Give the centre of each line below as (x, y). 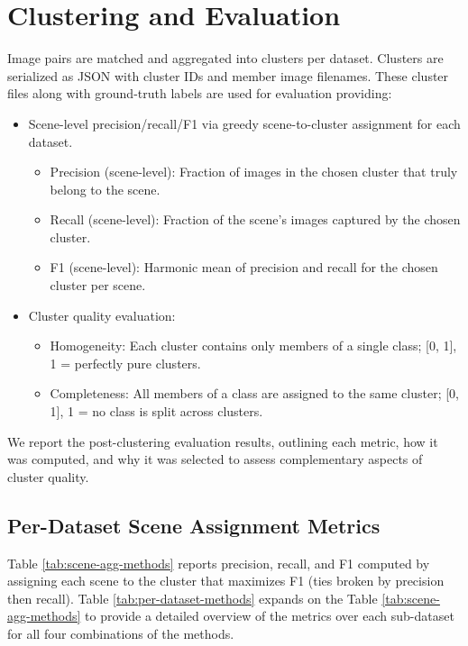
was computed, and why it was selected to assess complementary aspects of (215, 459)
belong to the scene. (105, 189)
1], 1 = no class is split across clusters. (156, 411)
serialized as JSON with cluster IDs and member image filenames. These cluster (228, 75)
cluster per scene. (98, 285)
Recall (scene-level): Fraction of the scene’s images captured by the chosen (255, 219)
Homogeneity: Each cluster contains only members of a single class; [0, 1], (253, 346)
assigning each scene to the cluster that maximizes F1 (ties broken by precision (226, 581)
